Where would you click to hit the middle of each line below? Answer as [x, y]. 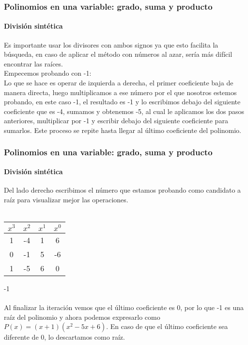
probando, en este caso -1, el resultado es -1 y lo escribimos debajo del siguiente [122, 102]
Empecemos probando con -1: [48, 73]
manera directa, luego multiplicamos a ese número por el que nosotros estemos [120, 92]
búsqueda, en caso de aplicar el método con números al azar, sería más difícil [118, 54]
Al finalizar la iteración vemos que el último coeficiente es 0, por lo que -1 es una [124, 307]
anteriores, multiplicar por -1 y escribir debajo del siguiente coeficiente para [116, 121]
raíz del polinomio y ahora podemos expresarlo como [82, 317]
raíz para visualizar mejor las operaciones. [66, 199]
